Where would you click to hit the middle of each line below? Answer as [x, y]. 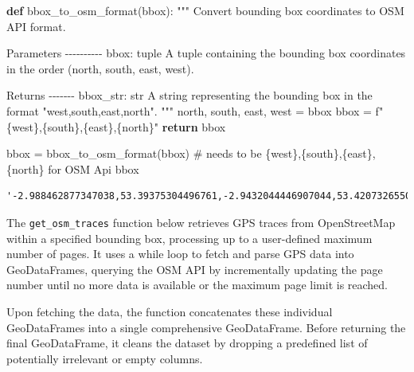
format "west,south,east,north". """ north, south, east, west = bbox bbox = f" [195, 110]
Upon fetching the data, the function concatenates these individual [170, 311]
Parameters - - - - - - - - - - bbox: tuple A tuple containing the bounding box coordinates [206, 53]
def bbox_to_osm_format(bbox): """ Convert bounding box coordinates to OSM [205, 10]
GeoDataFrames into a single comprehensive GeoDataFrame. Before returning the [206, 327]
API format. [36, 26]
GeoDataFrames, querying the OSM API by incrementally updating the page [195, 269]
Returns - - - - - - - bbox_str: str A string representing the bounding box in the [189, 95]
